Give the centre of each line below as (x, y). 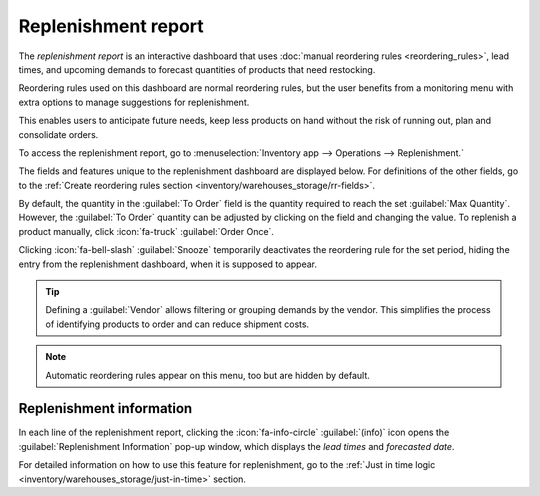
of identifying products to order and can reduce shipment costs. (177, 324)
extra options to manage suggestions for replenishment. (134, 102)
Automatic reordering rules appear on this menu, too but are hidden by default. (207, 375)
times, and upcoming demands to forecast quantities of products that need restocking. (197, 69)
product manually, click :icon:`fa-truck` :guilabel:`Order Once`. (146, 231)
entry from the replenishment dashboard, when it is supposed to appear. (167, 264)
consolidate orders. (58, 134)
